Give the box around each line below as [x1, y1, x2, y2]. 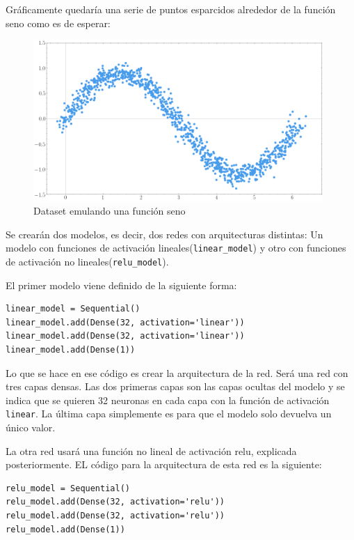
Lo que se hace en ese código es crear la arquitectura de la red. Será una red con [6, 365, 348, 380]
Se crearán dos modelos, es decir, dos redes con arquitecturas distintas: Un [6, 226, 323, 241]
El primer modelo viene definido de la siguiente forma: [6, 277, 237, 292]
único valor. [6, 420, 56, 435]
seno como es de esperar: [6, 15, 111, 30]
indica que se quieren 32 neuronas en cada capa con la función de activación [6, 392, 330, 407]
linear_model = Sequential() [6, 304, 140, 314]
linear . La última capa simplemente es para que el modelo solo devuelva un [6, 406, 332, 421]
